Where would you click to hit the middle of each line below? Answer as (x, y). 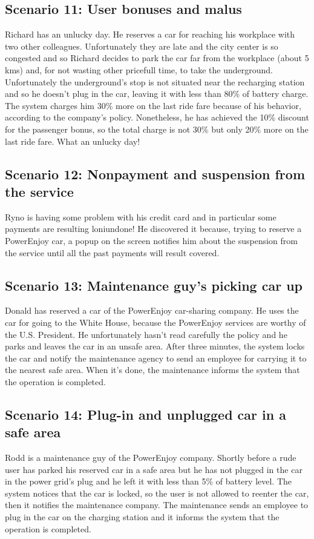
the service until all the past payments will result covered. (112, 252)
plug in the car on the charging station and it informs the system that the (142, 517)
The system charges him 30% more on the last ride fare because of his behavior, (153, 105)
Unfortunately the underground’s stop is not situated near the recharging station (155, 81)
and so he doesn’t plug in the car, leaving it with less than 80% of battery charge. (157, 94)
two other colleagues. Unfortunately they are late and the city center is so (142, 46)
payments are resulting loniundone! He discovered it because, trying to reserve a (153, 229)
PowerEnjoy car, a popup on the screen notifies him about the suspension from (151, 240)
